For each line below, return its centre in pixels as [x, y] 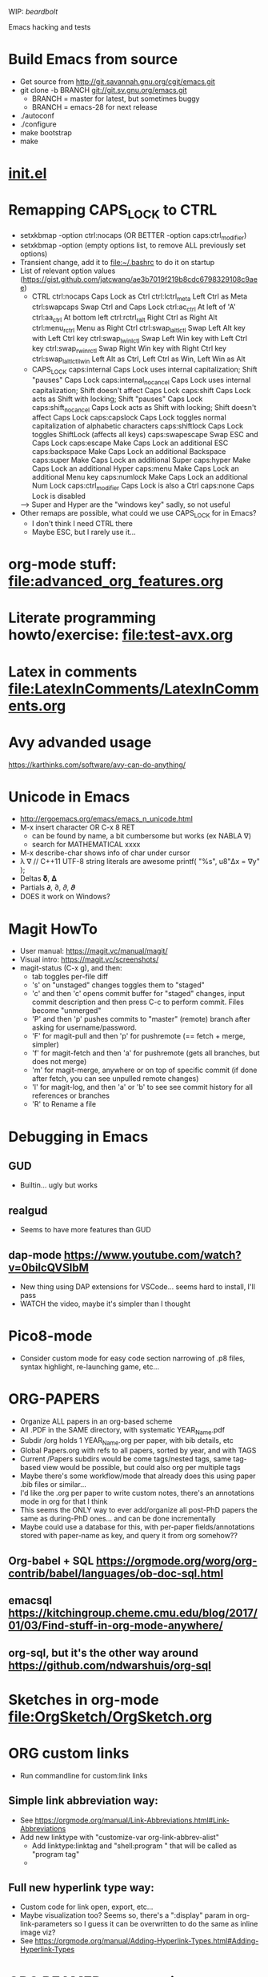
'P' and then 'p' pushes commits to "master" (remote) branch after [141, 1019]
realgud [28, 1210]
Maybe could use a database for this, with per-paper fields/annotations [137, 1527]
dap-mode [35, 1255]
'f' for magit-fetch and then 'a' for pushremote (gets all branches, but [146, 1053]
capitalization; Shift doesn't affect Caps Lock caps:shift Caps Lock [141, 390]
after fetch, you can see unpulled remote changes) [115, 1079]
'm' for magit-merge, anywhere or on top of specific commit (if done [144, 1070]
